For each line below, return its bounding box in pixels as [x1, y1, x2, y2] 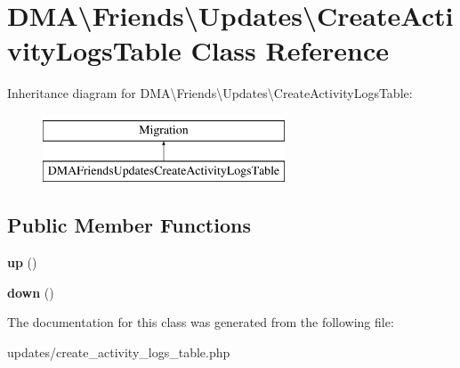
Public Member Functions [7, 211, 251, 239]
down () [7, 282, 54, 301]
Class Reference [190, 32, 389, 69]
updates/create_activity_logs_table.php [7, 343, 230, 362]
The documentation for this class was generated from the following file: [7, 313, 394, 331]
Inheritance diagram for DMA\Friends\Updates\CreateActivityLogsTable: [7, 84, 413, 102]
